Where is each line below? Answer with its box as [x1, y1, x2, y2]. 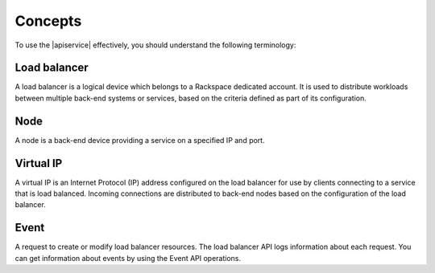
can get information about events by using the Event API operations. [14, 253, 242, 263]
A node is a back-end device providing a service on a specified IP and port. [14, 135, 265, 145]
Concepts [14, 12, 82, 30]
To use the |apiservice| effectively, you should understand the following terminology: [14, 40, 296, 50]
